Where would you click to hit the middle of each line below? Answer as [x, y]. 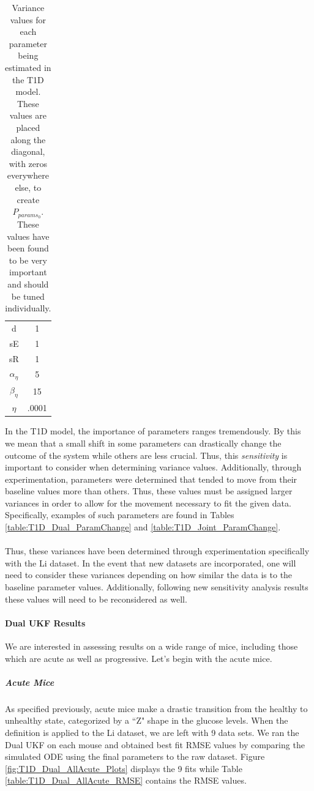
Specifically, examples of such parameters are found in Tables [120, 515]
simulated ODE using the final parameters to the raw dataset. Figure [135, 756]
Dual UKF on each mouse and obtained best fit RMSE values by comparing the [155, 744]
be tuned [28, 296]
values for [28, 19]
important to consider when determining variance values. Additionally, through [153, 467]
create [28, 199]
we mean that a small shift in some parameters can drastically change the [143, 443]
